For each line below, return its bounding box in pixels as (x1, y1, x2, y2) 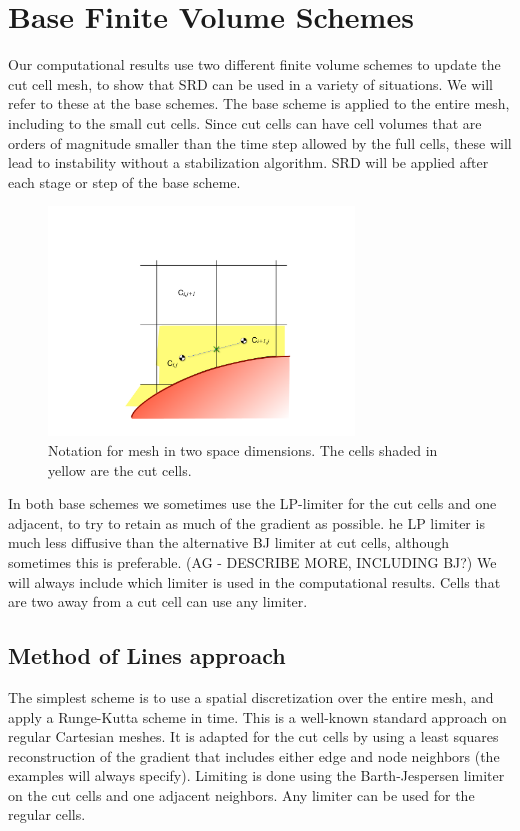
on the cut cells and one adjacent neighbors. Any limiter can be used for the (8, 784, 475, 805)
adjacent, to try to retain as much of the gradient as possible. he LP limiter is (8, 512, 485, 533)
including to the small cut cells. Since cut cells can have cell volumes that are (8, 112, 482, 133)
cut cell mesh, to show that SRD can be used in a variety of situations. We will (8, 73, 493, 94)
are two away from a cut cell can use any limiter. (8, 591, 308, 612)
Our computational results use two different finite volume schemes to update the (8, 54, 501, 75)
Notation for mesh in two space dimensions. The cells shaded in (48, 439, 438, 460)
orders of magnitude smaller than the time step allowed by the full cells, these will (8, 132, 512, 153)
